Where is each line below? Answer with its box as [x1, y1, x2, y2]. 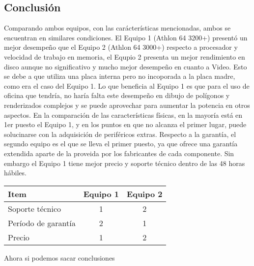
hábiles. [4, 167, 27, 178]
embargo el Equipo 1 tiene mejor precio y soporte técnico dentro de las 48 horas [4, 158, 245, 168]
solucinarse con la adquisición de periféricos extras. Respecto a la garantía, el [4, 129, 236, 139]
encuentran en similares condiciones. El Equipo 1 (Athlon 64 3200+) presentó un [4, 32, 248, 42]
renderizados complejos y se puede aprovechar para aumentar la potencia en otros [4, 100, 250, 110]
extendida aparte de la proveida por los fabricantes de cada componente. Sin [4, 148, 234, 158]
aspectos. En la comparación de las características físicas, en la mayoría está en [4, 109, 243, 120]
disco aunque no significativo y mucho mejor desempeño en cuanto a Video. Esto [4, 61, 247, 71]
